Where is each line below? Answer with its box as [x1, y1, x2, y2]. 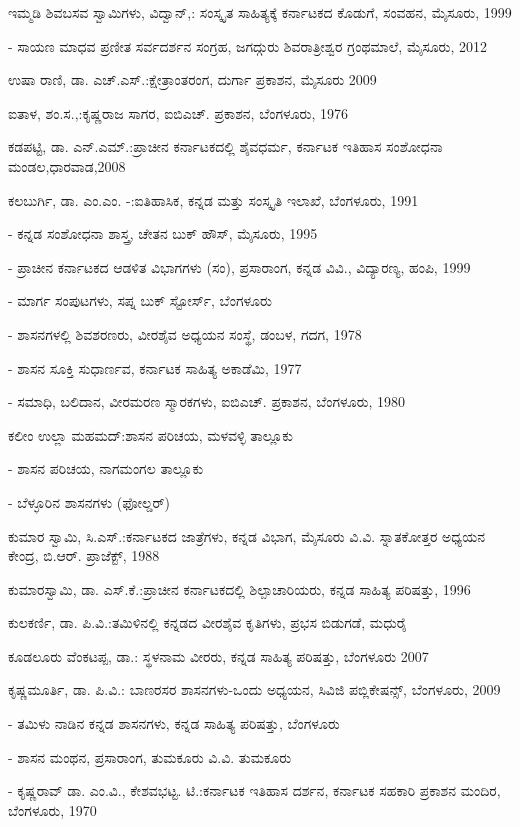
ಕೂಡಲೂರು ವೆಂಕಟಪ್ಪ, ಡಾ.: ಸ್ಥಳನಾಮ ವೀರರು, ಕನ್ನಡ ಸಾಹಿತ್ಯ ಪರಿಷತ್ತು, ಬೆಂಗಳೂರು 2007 [8, 645, 429, 666]
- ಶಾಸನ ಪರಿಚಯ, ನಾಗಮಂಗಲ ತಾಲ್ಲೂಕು [8, 458, 204, 479]
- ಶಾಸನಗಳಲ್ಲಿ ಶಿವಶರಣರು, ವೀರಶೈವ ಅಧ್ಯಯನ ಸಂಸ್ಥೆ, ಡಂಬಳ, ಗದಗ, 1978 [8, 323, 362, 344]
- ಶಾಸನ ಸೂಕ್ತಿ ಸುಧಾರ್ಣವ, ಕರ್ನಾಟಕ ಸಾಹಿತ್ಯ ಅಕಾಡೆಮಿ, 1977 [8, 357, 302, 378]
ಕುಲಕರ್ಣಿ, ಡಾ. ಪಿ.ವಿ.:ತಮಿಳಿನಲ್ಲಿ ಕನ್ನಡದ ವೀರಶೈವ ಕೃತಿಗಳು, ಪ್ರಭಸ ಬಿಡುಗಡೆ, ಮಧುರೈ [8, 612, 407, 633]
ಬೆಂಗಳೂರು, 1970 [8, 799, 97, 820]
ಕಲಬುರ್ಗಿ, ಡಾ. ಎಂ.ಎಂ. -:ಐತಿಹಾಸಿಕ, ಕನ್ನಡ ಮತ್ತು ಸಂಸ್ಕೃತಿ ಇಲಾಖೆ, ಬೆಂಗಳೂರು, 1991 [8, 189, 419, 210]
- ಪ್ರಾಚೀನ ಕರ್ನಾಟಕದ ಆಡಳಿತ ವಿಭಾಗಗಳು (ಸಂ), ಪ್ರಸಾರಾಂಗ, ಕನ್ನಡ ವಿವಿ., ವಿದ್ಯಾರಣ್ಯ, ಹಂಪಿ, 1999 [8, 256, 471, 277]
